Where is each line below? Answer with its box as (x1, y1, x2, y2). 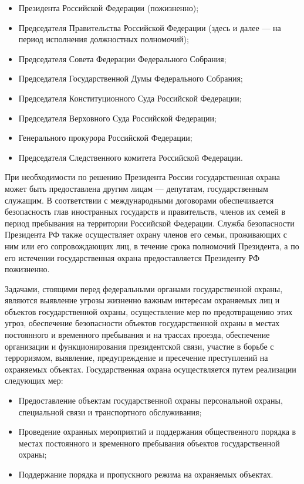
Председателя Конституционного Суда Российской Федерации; (18, 92, 242, 104)
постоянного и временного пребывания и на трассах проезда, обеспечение (5, 329, 270, 341)
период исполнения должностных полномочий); (18, 33, 189, 45)
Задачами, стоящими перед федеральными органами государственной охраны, (5, 282, 283, 295)
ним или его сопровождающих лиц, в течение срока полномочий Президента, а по (5, 239, 299, 252)
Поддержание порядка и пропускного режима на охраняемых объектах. (18, 468, 273, 480)
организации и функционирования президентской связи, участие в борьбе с (5, 340, 274, 352)
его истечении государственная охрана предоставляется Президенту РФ (5, 251, 260, 263)
